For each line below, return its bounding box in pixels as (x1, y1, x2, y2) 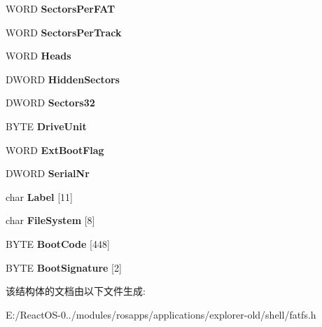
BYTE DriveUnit (6, 118, 87, 133)
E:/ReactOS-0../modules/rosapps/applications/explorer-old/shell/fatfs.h (6, 307, 316, 321)
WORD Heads (6, 48, 71, 63)
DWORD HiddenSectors (6, 71, 120, 86)
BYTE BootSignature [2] (6, 260, 122, 274)
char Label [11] (6, 189, 73, 204)
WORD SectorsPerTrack (6, 25, 122, 39)
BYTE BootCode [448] (6, 236, 110, 251)
